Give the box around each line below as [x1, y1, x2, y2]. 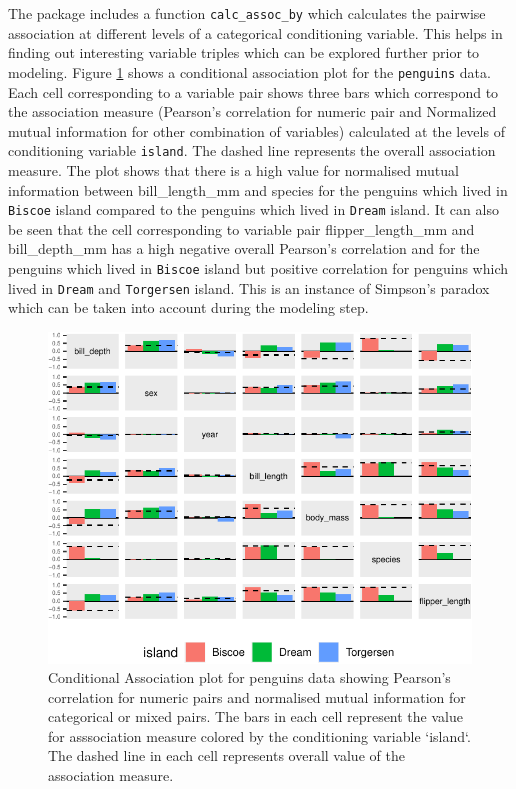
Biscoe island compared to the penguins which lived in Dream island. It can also [8, 199, 499, 220]
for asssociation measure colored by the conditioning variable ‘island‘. [48, 725, 471, 746]
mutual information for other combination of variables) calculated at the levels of [8, 120, 505, 141]
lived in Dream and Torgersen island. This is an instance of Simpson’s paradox [8, 277, 490, 298]
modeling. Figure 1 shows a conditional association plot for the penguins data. [8, 61, 491, 82]
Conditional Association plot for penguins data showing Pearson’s [48, 667, 451, 688]
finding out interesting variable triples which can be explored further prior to [8, 42, 480, 63]
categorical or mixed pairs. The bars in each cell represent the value [48, 706, 463, 727]
